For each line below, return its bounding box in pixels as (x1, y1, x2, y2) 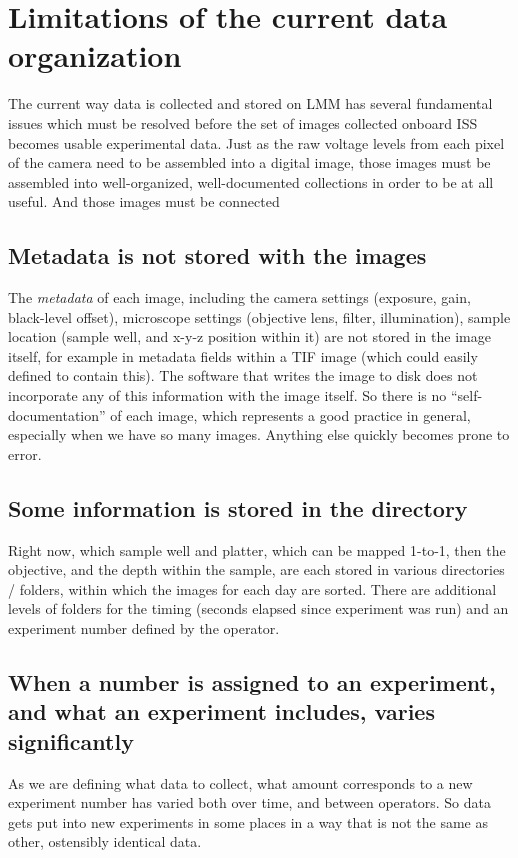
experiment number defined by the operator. (8, 618, 280, 638)
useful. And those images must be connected (8, 191, 280, 212)
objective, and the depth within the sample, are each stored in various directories (8, 559, 505, 580)
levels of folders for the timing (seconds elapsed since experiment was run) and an (8, 598, 509, 619)
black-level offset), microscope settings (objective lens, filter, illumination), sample (8, 306, 511, 327)
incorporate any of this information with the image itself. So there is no (8, 385, 447, 406)
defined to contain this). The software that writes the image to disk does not (8, 365, 478, 386)
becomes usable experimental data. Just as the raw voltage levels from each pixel (8, 132, 505, 153)
